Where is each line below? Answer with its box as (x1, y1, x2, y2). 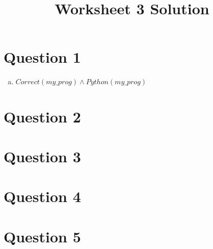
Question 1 (4, 46, 81, 67)
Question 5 (4, 226, 81, 246)
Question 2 (4, 106, 81, 127)
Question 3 (4, 145, 81, 166)
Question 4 (4, 186, 81, 207)
